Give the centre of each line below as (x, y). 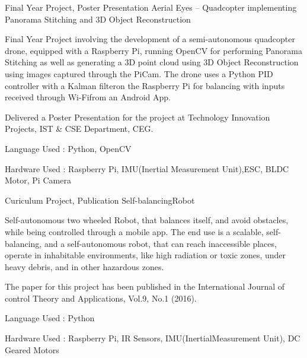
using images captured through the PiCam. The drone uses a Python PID (139, 73)
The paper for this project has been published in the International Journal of (145, 286)
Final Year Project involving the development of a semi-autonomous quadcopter (150, 39)
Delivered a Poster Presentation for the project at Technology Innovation (137, 117)
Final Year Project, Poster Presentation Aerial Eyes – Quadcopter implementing (151, 7)
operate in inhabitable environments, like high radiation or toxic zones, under (145, 255)
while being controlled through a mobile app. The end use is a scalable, (134, 231)
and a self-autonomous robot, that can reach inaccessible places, (160, 243)
